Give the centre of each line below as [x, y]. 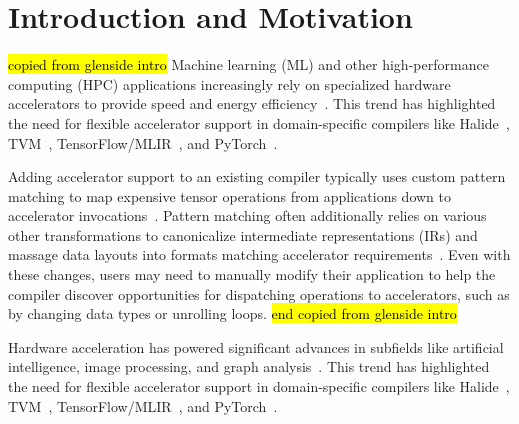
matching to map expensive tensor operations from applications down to [229, 195]
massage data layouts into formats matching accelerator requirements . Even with [259, 254]
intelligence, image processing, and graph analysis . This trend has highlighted [249, 366]
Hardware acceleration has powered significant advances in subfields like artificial [256, 346]
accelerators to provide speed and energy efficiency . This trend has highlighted [252, 103]
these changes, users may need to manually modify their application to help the [252, 274]
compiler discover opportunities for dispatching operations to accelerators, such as [259, 293]
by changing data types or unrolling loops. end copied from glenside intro [232, 313]
